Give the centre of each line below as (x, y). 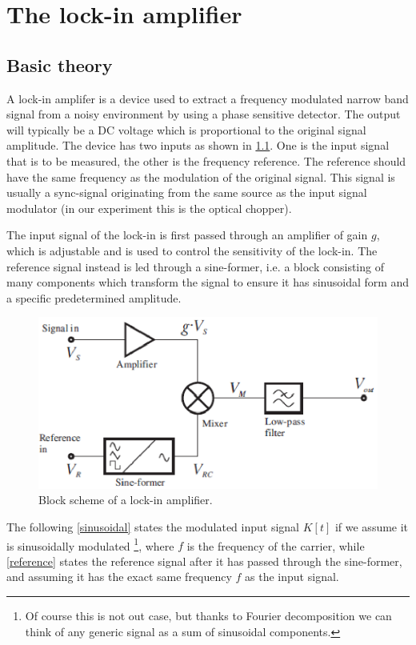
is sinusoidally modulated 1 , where (90, 544)
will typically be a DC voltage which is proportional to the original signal (186, 129)
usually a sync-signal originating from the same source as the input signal (187, 192)
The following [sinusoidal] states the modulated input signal (153, 527)
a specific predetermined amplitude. (94, 297)
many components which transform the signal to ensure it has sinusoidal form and (208, 282)
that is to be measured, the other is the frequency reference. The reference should (206, 160)
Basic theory (60, 64)
